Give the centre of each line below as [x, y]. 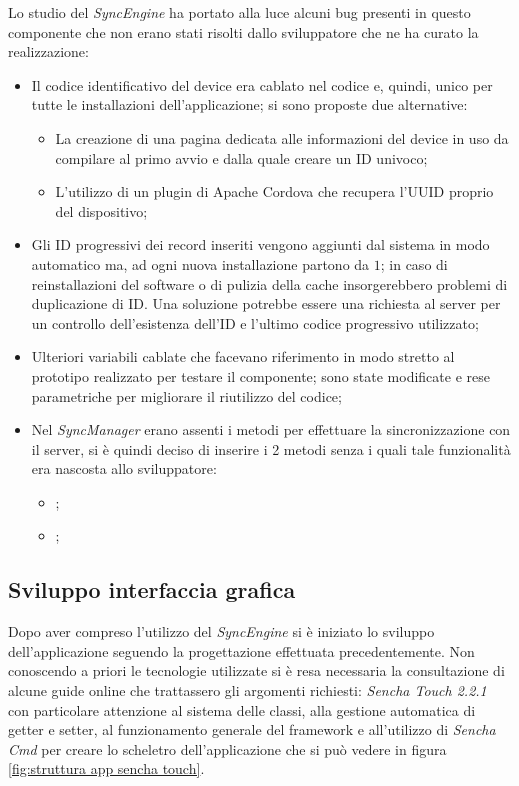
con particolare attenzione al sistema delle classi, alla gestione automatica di [242, 709]
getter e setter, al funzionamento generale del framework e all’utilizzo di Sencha [252, 729]
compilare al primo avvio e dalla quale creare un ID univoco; [241, 157]
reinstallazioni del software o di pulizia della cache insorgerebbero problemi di [269, 283]
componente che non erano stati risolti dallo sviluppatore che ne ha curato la [243, 31]
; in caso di [414, 263]
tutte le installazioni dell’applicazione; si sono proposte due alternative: [249, 104]
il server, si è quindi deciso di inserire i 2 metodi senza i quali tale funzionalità [271, 448]
